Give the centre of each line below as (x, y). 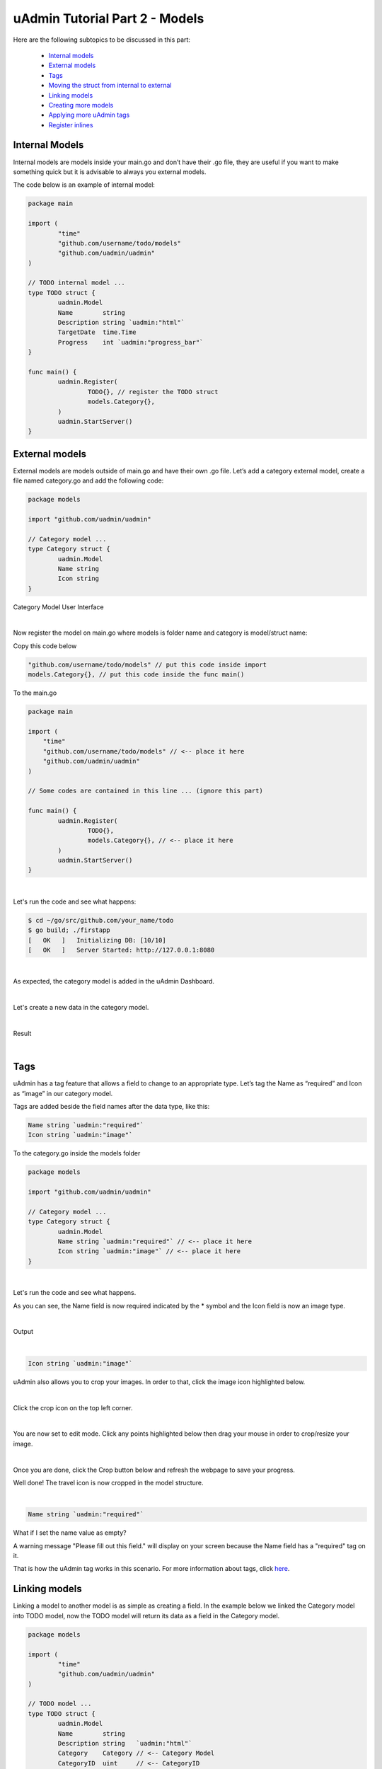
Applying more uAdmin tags (89, 115)
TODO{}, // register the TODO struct (153, 392)
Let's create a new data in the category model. (81, 1008)
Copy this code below (45, 646)
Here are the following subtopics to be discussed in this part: (102, 40)
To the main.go (35, 693)
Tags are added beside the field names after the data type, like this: (111, 1107)
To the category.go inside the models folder (77, 1153)
